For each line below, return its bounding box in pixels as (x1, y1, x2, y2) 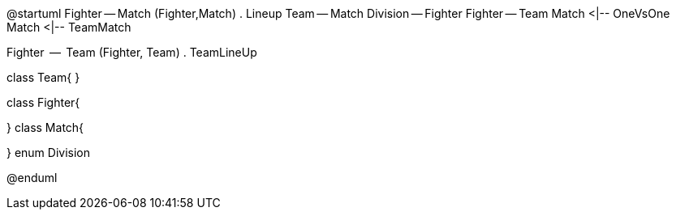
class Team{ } (6, 70, 80, 84)
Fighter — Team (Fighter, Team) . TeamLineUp (6, 45, 257, 59)
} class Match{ (6, 121, 84, 134)
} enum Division (6, 146, 91, 159)
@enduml (6, 171, 58, 184)
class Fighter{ (6, 95, 80, 109)
